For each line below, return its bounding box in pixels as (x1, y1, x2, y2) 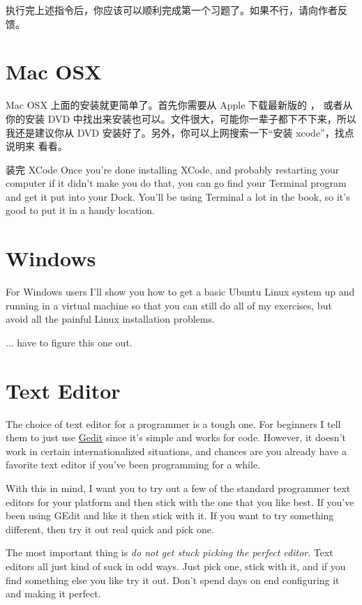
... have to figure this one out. (6, 335, 133, 349)
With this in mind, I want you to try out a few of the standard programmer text (6, 481, 351, 496)
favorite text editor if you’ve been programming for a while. (6, 457, 260, 472)
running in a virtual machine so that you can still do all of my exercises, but (6, 298, 332, 312)
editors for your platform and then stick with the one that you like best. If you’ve (6, 494, 354, 509)
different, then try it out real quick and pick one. (6, 521, 214, 536)
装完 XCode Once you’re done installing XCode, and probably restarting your (6, 162, 340, 176)
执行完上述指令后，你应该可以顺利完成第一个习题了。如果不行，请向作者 (6, 3, 338, 17)
